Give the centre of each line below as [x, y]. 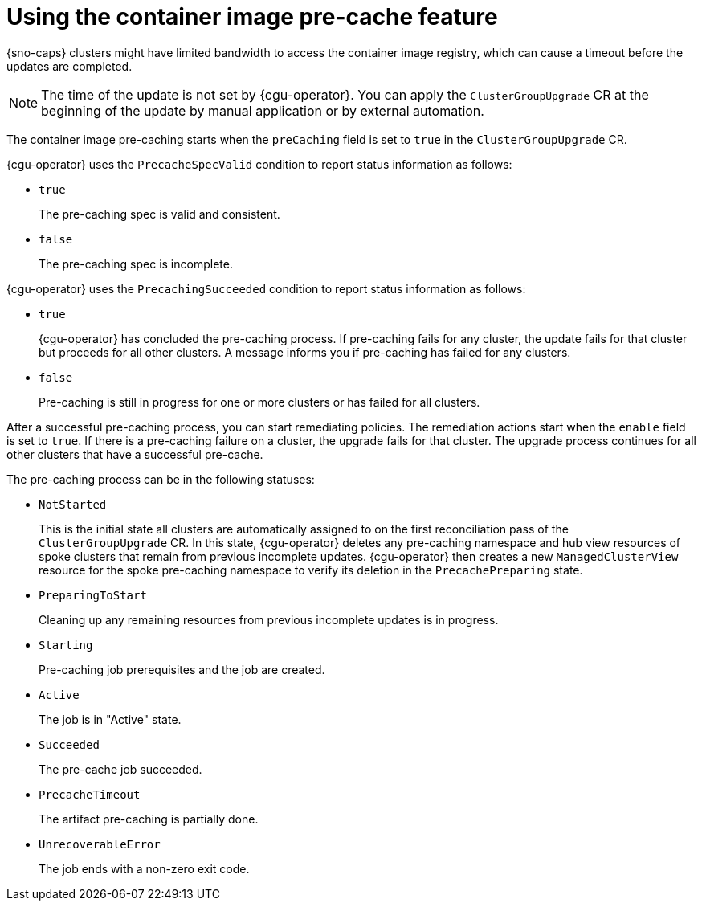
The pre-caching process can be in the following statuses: [161, 479]
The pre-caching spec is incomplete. [136, 264]
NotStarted [73, 504]
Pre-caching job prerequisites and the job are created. [182, 669]
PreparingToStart [93, 595]
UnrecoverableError [100, 844]
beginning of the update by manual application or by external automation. [263, 110]
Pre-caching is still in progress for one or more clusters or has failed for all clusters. [259, 402]
